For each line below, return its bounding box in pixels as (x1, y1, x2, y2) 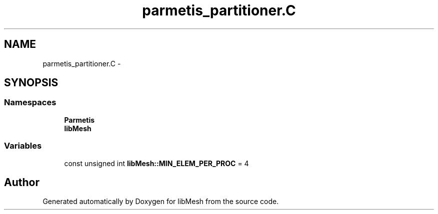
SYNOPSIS (4, 76, 58, 89)
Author (4, 176, 39, 189)
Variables (4, 141, 42, 151)
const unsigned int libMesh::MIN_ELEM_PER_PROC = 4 (64, 159, 249, 168)
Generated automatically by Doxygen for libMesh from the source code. (42, 197, 279, 206)
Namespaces (4, 97, 56, 108)
